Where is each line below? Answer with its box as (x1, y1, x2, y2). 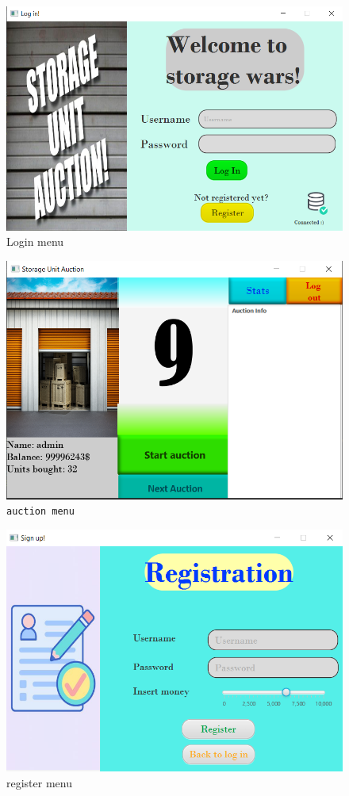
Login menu (6, 233, 64, 250)
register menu (6, 774, 72, 790)
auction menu (6, 506, 75, 518)
